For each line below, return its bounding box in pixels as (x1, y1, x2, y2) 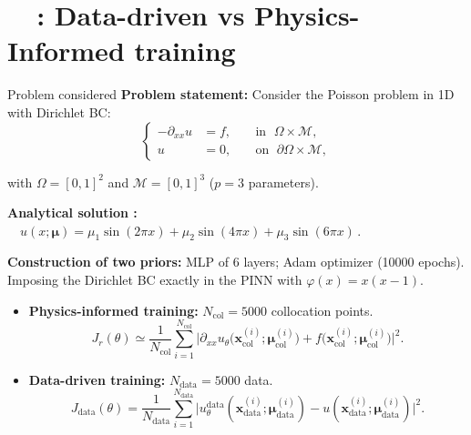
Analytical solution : (7, 203, 138, 222)
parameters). (248, 172, 319, 191)
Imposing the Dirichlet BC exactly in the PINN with (7, 270, 302, 289)
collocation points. (271, 300, 374, 319)
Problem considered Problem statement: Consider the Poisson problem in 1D (7, 85, 455, 104)
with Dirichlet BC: (7, 102, 111, 121)
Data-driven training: (28, 369, 166, 389)
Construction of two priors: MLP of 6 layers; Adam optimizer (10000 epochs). (7, 252, 465, 271)
